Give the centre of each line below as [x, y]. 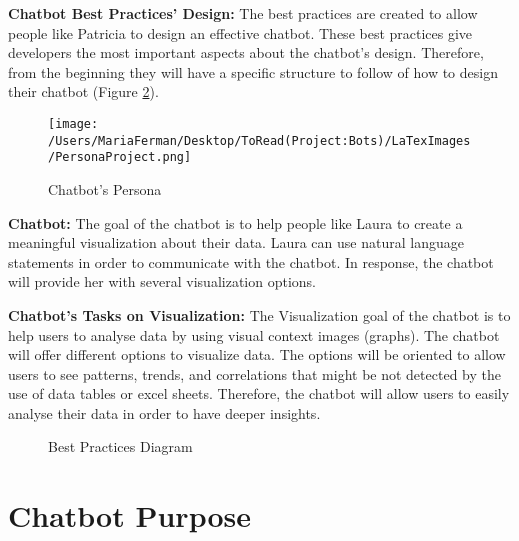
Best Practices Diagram [120, 446]
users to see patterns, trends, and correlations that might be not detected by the [254, 373]
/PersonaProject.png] [120, 157]
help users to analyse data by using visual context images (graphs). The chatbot [254, 334]
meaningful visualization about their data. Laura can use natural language [236, 242]
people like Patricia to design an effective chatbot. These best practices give [240, 32]
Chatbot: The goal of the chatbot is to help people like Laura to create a [235, 222]
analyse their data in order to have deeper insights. [164, 412]
